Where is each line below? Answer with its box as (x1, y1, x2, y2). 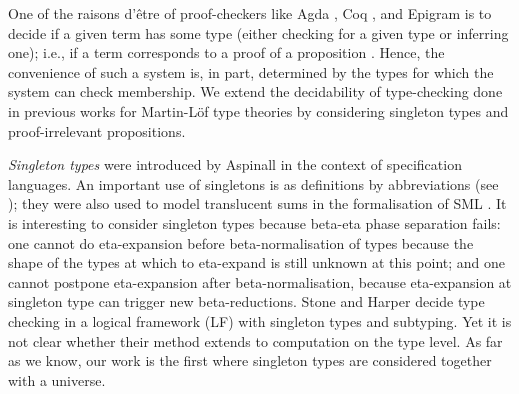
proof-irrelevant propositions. (8, 120, 186, 141)
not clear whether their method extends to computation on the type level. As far (8, 330, 503, 351)
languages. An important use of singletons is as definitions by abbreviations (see (8, 173, 499, 194)
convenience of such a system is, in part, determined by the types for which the (8, 61, 494, 82)
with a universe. (8, 369, 106, 390)
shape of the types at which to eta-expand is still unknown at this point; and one (8, 252, 506, 273)
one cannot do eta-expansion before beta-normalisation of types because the (8, 232, 474, 253)
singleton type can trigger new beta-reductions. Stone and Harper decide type (8, 291, 485, 312)
